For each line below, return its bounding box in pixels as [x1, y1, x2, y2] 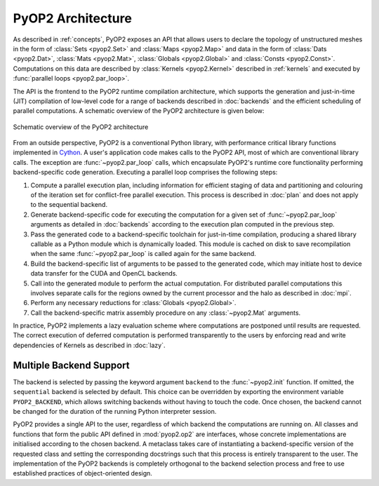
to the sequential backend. [30, 201, 108, 209]
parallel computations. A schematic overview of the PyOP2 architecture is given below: [13, 107, 265, 115]
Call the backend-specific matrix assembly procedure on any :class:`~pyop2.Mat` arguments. [30, 309, 301, 317]
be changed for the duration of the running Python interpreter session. [13, 407, 217, 415]
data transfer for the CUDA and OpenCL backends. [30, 269, 178, 278]
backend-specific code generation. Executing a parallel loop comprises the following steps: [13, 168, 278, 177]
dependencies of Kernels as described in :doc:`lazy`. [13, 341, 166, 349]
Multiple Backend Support [13, 359, 130, 371]
